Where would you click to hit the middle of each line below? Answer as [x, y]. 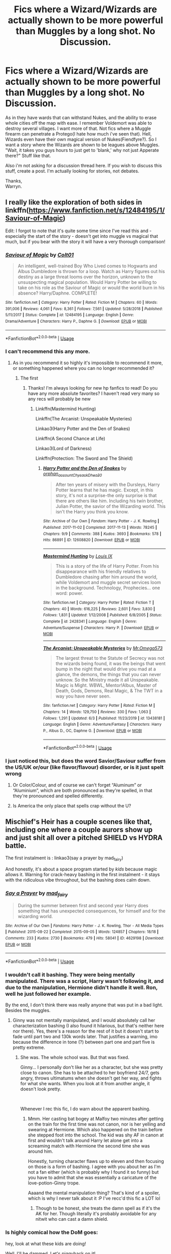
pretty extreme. [29, 1047]
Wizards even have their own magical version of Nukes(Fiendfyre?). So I [81, 139]
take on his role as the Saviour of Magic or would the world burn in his [91, 288]
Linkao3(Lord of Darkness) [64, 448]
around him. [40, 1151]
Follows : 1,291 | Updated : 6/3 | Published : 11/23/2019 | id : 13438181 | [104, 718]
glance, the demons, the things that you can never [108, 675]
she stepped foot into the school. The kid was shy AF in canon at [96, 1135]
